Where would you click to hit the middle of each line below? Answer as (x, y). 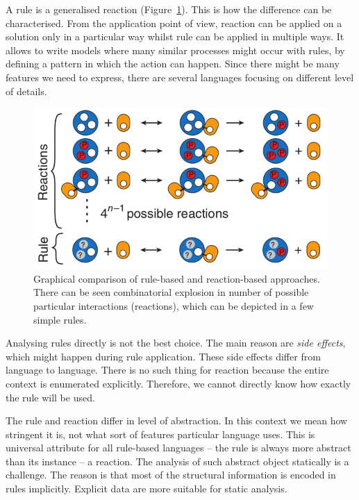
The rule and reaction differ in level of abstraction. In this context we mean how (177, 420)
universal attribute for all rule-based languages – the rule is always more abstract (178, 448)
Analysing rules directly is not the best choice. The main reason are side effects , (176, 343)
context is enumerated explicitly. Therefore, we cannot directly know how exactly (178, 383)
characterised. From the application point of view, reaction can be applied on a (174, 23)
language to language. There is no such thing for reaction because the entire (167, 370)
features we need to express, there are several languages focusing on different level (180, 77)
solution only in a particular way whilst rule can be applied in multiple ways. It (175, 36)
